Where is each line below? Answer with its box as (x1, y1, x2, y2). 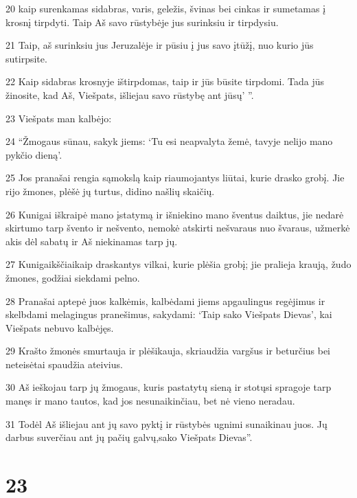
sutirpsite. (5, 51, 47, 65)
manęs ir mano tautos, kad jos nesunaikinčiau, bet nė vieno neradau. (5, 394, 295, 408)
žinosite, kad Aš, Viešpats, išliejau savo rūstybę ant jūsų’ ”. (5, 87, 254, 102)
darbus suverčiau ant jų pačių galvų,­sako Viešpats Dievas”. (5, 430, 253, 444)
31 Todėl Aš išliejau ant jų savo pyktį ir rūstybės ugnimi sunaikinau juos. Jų (5, 416, 327, 431)
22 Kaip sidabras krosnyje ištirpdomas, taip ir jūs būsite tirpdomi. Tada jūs (5, 74, 325, 89)
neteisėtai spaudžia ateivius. (5, 356, 123, 371)
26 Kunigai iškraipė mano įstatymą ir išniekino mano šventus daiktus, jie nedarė (5, 207, 344, 221)
